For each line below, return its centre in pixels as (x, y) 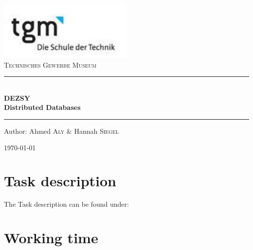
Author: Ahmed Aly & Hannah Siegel (62, 131)
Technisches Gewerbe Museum (50, 64)
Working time (51, 238)
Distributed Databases (42, 107)
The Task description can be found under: (66, 204)
